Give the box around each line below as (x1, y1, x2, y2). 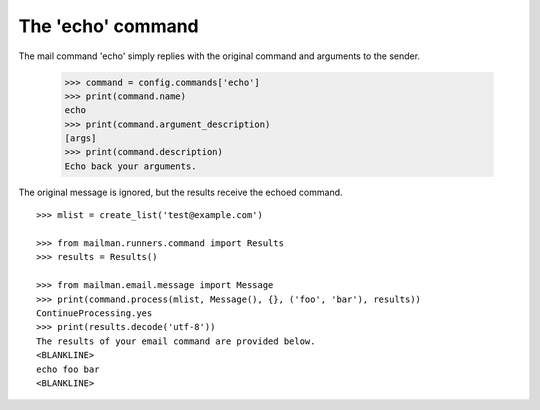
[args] (64, 133, 97, 144)
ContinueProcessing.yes (36, 307, 153, 319)
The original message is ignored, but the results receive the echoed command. (18, 186, 344, 198)
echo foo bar (36, 363, 100, 375)
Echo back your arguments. (64, 160, 197, 172)
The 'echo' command (18, 15, 199, 37)
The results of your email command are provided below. (36, 335, 316, 347)
